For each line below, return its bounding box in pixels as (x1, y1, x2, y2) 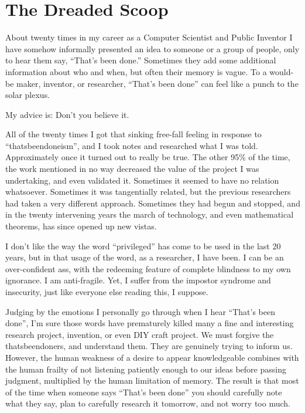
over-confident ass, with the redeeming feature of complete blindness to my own (5, 262, 291, 275)
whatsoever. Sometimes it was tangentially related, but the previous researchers (5, 185, 291, 198)
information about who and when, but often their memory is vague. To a (5, 65, 267, 77)
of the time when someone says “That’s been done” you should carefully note (5, 385, 282, 398)
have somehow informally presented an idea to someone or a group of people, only (5, 42, 300, 55)
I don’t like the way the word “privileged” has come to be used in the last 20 (5, 239, 281, 252)
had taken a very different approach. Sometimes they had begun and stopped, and (5, 197, 300, 209)
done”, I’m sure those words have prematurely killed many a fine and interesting (5, 317, 294, 329)
